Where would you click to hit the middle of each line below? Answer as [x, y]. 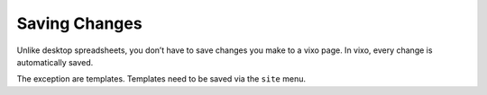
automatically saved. [55, 62]
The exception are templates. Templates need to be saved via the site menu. [161, 79]
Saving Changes [80, 23]
